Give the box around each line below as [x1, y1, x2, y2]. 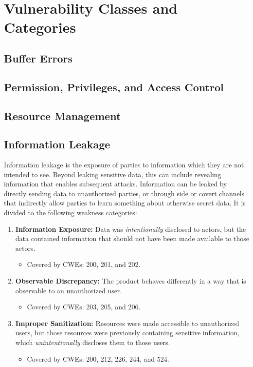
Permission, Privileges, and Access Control [4, 79, 224, 94]
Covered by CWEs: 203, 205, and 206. [27, 302, 141, 312]
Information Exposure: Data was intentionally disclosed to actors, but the [15, 224, 246, 234]
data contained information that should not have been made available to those [15, 233, 249, 244]
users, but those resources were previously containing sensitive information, [15, 327, 239, 338]
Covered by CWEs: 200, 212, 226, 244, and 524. [27, 353, 169, 364]
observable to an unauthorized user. [15, 285, 122, 295]
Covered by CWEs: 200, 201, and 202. [27, 259, 141, 269]
